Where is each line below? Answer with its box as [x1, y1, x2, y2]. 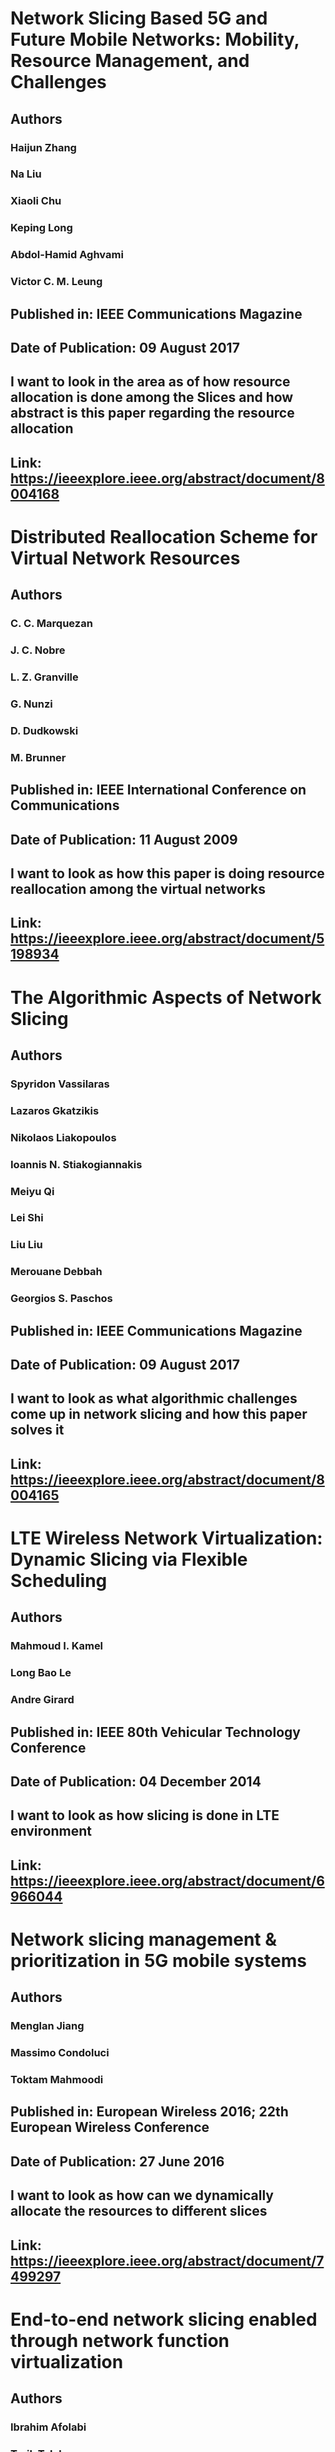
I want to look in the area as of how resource [10, 373, 291, 391]
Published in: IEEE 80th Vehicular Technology [10, 1723, 301, 1741]
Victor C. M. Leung [10, 275, 103, 289]
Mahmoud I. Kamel [10, 1639, 104, 1653]
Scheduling [10, 1569, 108, 1592]
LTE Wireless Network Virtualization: [10, 1527, 323, 1549]
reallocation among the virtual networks [10, 880, 266, 897]
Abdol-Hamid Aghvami [10, 248, 124, 262]
